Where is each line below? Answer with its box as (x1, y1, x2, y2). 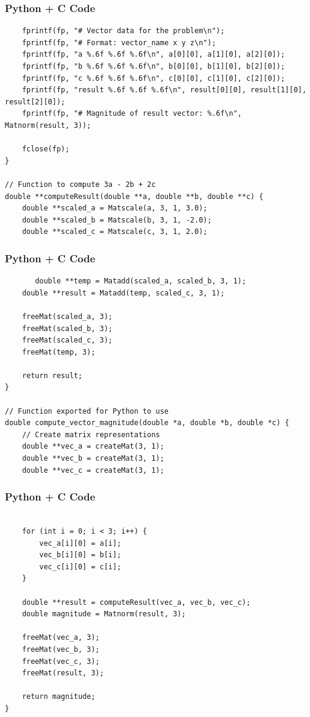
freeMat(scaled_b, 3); (22, 324, 113, 333)
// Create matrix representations (22, 430, 160, 439)
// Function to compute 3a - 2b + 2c (5, 180, 156, 189)
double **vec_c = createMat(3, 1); (22, 466, 164, 475)
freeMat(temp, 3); (22, 347, 96, 356)
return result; (22, 371, 82, 380)
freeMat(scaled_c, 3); (22, 336, 113, 345)
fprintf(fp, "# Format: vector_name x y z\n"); (22, 38, 216, 47)
